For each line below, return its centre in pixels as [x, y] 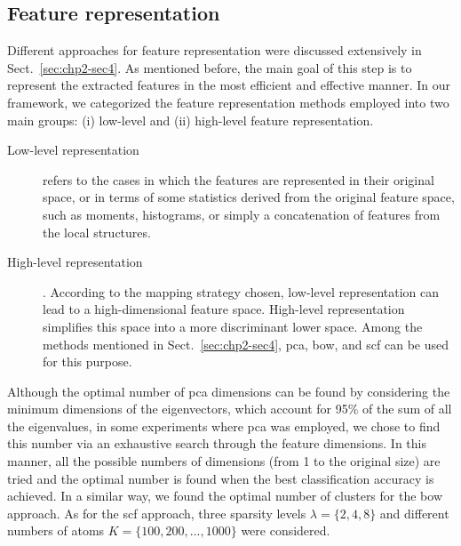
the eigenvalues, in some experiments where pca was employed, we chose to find [224, 426]
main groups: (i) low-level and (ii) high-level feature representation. [191, 120]
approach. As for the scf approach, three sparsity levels [157, 513]
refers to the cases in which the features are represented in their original [238, 179]
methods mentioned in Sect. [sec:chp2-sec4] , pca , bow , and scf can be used [246, 344]
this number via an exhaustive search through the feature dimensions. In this [217, 443]
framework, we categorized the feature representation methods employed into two [228, 102]
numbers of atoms [56, 530]
